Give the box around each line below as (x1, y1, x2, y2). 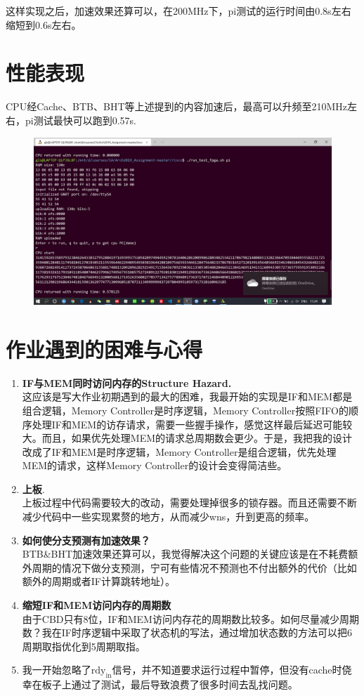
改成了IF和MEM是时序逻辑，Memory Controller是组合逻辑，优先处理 (22, 444, 337, 459)
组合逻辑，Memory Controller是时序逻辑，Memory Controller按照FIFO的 (22, 402, 349, 417)
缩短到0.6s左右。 (6, 17, 82, 32)
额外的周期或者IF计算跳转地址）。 (22, 574, 175, 589)
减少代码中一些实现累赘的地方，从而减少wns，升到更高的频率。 (22, 509, 315, 524)
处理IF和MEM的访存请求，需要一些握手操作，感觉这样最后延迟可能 (32, 416, 343, 431)
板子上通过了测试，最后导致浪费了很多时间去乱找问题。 (41, 677, 298, 692)
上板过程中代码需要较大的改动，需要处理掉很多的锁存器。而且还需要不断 (22, 495, 357, 510)
